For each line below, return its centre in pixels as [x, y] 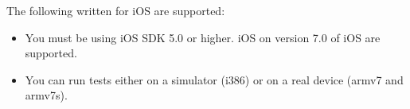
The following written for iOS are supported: [116, 10]
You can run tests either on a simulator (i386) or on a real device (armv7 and [214, 79]
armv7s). [46, 95]
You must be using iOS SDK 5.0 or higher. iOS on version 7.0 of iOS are [203, 37]
